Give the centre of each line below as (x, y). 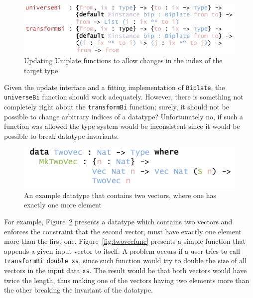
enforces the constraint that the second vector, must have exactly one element (123, 231)
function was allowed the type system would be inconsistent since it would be (122, 126)
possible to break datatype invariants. (62, 136)
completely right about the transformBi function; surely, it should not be (117, 106)
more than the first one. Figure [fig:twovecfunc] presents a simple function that (125, 241)
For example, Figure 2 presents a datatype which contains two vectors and (118, 222)
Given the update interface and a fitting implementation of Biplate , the (115, 87)
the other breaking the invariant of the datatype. (78, 290)
